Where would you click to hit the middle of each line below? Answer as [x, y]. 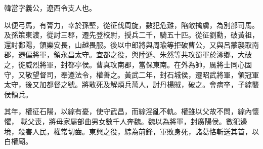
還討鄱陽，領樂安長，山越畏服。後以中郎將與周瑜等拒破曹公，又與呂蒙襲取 [128, 44]
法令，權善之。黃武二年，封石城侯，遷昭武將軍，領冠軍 [167, 74]
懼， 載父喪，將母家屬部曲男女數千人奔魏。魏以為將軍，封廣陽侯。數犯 [122, 121]
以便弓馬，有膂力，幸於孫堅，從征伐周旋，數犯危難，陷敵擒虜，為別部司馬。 [131, 25]
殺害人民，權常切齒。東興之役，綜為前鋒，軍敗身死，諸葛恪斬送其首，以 [138, 131]
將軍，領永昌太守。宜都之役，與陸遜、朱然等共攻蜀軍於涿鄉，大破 [142, 54]
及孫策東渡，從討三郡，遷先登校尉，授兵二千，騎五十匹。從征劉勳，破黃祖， [131, 35]
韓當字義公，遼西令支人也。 [50, 8]
